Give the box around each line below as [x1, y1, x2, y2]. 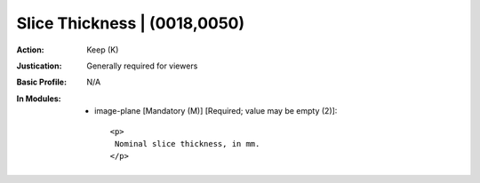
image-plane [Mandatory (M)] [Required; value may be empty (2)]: [94, 106, 338, 116]
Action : [16, 44, 44, 55]
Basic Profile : [16, 76, 67, 88]
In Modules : [16, 93, 61, 104]
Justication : [16, 60, 62, 71]
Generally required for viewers [86, 60, 198, 71]
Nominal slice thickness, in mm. [114, 139, 260, 148]
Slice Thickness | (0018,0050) [16, 13, 245, 33]
